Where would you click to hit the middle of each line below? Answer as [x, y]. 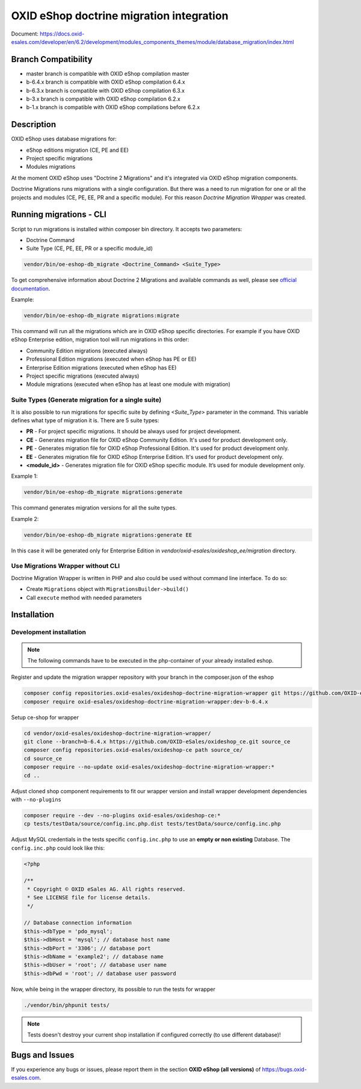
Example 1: [24, 476]
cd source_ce [43, 758]
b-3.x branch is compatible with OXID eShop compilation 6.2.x [103, 99]
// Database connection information [78, 923]
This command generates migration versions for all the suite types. [94, 508]
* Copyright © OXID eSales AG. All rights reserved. [106, 889]
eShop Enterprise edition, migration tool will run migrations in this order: [100, 340]
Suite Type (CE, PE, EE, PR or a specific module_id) [90, 248]
